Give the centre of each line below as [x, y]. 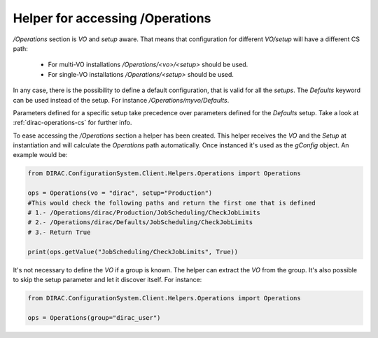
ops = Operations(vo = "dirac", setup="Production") [120, 193]
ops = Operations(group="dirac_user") [94, 317]
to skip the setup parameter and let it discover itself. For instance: [107, 279]
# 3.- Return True [59, 232]
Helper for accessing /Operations [112, 18]
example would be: [40, 155]
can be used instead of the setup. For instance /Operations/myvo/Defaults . [121, 100]
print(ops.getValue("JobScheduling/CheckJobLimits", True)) [133, 252]
